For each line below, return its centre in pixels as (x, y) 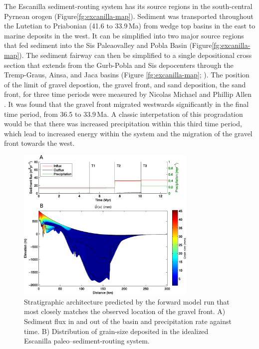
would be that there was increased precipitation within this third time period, (123, 124)
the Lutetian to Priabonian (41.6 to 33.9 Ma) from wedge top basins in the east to (130, 26)
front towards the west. (39, 143)
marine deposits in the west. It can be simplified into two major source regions (124, 35)
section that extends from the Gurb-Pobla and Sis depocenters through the (119, 65)
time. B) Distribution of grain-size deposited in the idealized (116, 331)
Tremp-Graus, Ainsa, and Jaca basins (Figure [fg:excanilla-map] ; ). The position (127, 75)
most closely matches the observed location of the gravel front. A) (125, 311)
